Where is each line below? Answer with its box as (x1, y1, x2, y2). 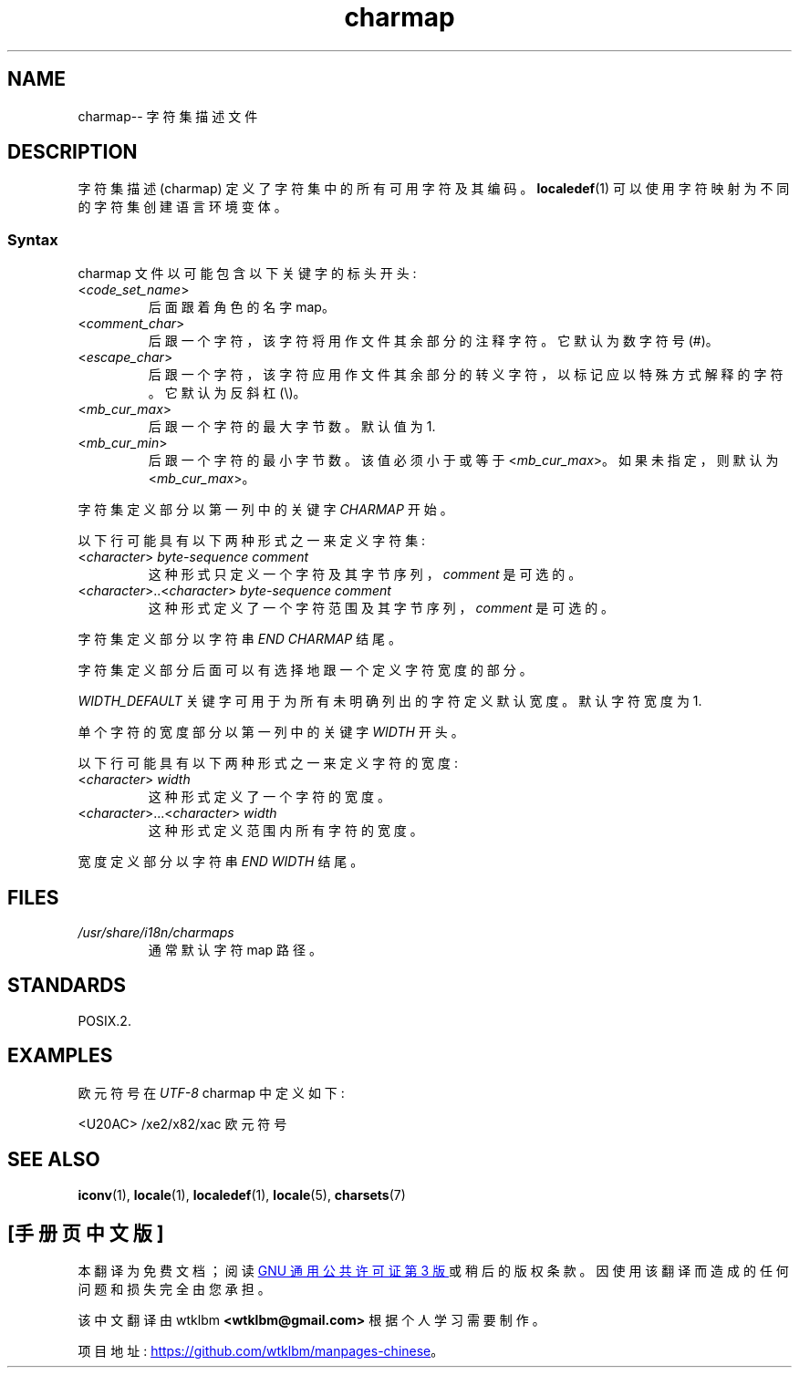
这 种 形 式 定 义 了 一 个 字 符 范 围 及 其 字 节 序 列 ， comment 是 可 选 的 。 (148, 600, 615, 616)
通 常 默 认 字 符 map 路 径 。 (148, 942, 322, 958)
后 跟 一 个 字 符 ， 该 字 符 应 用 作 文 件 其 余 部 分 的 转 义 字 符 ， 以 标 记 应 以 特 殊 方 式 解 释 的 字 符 (148, 367, 783, 383)
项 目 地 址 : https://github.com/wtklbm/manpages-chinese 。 (78, 1343, 444, 1359)
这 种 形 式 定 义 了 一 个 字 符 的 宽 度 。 (148, 789, 390, 805)
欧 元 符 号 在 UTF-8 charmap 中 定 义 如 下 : (78, 1084, 345, 1101)
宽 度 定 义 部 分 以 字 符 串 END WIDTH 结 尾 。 (78, 853, 364, 870)
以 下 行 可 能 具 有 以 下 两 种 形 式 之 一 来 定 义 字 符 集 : (78, 532, 426, 549)
